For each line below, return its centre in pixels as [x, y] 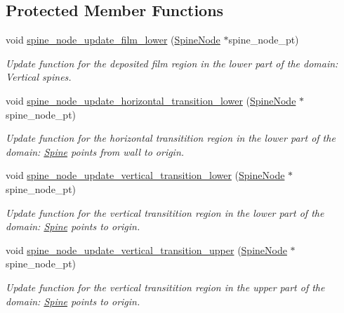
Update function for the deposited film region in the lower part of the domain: [172, 63]
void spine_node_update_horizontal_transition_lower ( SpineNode [151, 100]
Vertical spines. [39, 77]
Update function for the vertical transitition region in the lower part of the [165, 212]
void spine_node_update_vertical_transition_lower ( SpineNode [145, 175]
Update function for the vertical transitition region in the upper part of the [165, 287]
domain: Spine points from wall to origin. [95, 151]
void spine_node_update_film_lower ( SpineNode [113, 40]
